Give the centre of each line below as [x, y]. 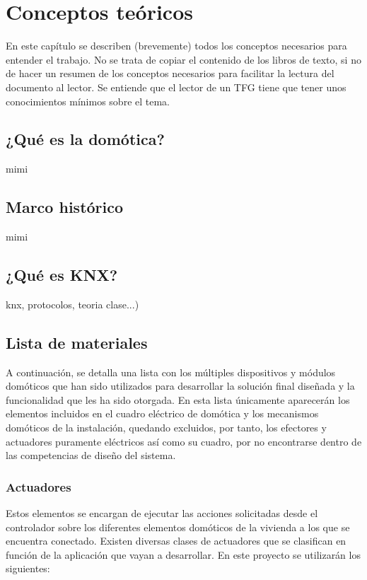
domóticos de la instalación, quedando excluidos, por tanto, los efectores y [166, 428]
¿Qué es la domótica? [85, 139]
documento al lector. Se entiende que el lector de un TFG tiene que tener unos [176, 87]
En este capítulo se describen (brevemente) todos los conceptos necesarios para [176, 46]
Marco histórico [65, 207]
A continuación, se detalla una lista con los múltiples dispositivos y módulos [171, 372]
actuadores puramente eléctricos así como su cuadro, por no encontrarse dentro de [184, 441]
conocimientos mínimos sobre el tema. [88, 101]
